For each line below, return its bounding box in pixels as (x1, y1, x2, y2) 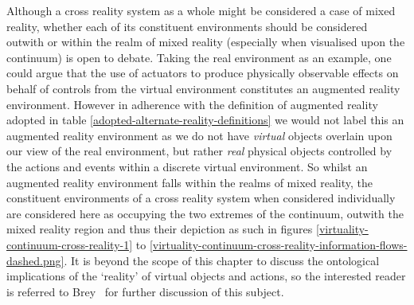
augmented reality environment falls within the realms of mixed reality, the (6, 174, 373, 190)
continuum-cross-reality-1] (6, 236, 133, 252)
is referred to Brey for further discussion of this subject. (6, 283, 284, 299)
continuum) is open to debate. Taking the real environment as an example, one (6, 49, 392, 65)
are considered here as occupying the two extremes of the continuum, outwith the (6, 205, 404, 221)
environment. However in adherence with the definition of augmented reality (6, 96, 378, 112)
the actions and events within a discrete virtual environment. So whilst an (6, 158, 368, 174)
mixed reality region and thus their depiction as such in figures (6, 221, 313, 237)
